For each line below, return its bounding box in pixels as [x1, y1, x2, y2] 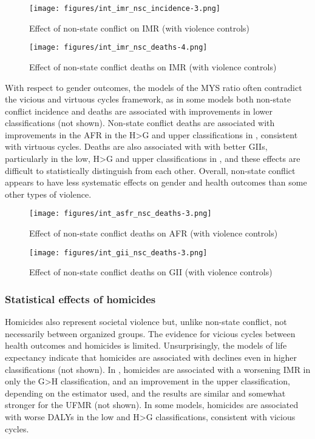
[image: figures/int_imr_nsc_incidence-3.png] [29, 4, 220, 13]
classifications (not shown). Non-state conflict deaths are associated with [5, 116, 275, 129]
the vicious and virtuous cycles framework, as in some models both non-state [5, 93, 291, 106]
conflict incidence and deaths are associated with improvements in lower [5, 104, 273, 117]
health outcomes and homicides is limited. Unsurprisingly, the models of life [5, 339, 287, 352]
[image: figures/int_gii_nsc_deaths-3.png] [29, 248, 208, 257]
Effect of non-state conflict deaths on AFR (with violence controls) [29, 227, 278, 240]
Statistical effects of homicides [5, 291, 156, 306]
